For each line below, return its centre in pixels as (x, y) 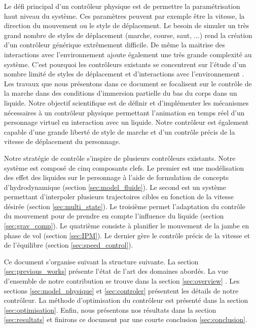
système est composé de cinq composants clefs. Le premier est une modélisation (124, 167)
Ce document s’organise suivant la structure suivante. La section (101, 261)
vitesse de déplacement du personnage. (62, 141)
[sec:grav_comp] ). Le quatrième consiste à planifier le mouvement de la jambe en (127, 226)
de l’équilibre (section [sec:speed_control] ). (69, 245)
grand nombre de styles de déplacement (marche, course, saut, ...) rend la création (128, 35)
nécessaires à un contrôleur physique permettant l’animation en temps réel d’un (124, 112)
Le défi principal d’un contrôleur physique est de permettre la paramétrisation (122, 6)
